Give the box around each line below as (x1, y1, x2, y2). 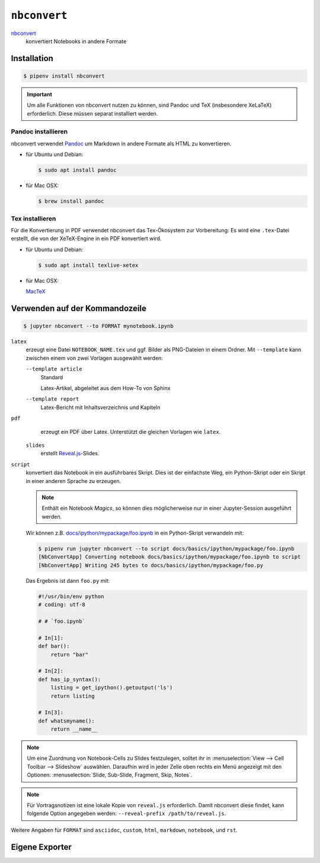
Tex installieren (11, 214, 56, 222)
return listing (50, 692, 95, 699)
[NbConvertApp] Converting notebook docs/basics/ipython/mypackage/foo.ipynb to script (38, 554, 301, 560)
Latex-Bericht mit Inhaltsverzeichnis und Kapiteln (40, 404, 161, 411)
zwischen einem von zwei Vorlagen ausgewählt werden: (25, 354, 163, 362)
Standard (40, 373, 63, 381)
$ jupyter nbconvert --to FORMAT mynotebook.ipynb (23, 323, 174, 330)
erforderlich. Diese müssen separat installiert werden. (27, 110, 158, 117)
